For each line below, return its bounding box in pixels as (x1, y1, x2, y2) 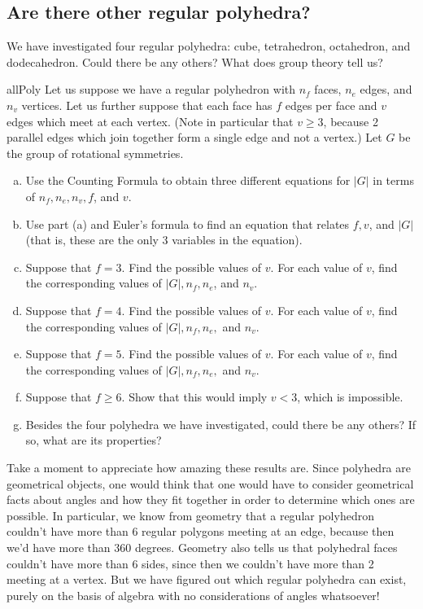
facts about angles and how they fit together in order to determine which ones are (7, 491, 415, 508)
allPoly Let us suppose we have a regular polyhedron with (7, 81, 296, 98)
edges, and (360, 81, 412, 98)
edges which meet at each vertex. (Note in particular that (7, 112, 294, 129)
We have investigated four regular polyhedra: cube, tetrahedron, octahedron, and (7, 37, 411, 55)
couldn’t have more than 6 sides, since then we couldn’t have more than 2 (7, 554, 374, 572)
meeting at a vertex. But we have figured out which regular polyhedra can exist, (7, 571, 407, 588)
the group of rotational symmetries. (7, 144, 184, 161)
